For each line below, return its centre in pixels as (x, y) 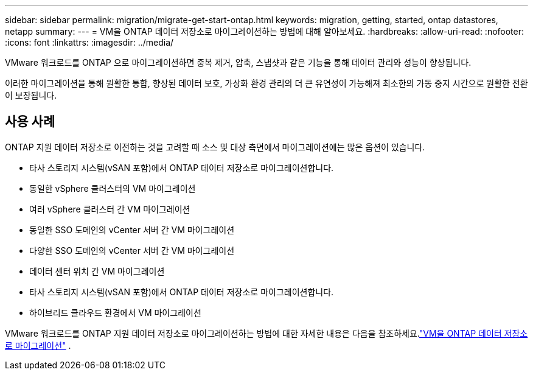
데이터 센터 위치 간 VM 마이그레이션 (97, 271)
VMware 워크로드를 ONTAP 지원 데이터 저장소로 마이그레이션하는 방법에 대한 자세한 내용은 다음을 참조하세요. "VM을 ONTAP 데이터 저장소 (266, 333)
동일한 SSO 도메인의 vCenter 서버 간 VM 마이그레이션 (132, 230)
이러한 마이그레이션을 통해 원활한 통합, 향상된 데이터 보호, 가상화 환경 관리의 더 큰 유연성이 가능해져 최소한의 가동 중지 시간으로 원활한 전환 (266, 83)
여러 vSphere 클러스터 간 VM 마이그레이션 (110, 209)
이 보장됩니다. (31, 95)
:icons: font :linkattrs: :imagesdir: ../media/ (89, 42)
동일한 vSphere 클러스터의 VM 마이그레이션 (113, 188)
